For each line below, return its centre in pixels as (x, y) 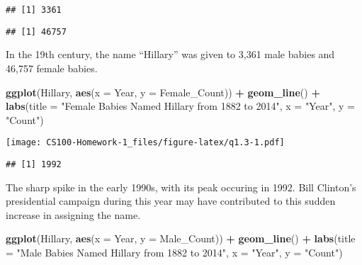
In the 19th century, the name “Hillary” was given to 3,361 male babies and (170, 54)
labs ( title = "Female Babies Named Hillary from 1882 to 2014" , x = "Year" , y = (180, 106)
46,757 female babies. (52, 68)
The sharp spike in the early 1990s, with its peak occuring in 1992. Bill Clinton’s (181, 187)
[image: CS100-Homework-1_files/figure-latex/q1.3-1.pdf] (145, 143)
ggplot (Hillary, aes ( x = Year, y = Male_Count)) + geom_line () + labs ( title (181, 238)
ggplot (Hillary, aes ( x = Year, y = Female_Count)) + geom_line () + (163, 92)
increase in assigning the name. (73, 214)
